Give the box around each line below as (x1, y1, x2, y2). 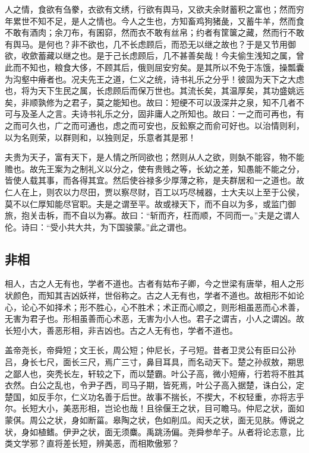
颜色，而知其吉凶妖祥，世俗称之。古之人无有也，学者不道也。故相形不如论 (12, 289, 304, 302)
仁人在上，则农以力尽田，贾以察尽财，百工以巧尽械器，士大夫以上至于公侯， (5, 185, 304, 198)
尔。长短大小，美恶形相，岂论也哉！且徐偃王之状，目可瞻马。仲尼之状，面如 (5, 402, 304, 414)
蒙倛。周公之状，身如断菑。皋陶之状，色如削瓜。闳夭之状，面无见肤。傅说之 (5, 414, 304, 426)
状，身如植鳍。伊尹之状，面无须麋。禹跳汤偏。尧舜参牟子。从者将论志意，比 (5, 425, 304, 438)
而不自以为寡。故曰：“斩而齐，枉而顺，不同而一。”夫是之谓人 (62, 209, 300, 221)
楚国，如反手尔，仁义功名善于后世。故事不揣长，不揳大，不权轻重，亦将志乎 (5, 390, 304, 403)
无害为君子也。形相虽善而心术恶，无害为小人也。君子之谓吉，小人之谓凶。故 (5, 312, 304, 325)
